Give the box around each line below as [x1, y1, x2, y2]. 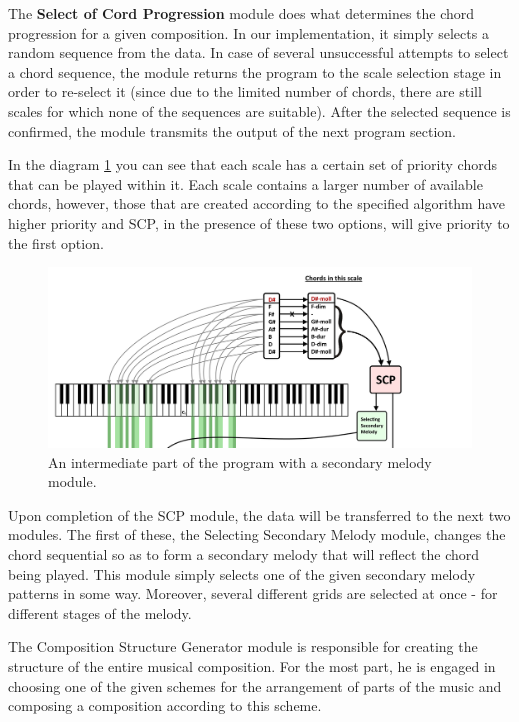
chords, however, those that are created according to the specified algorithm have [8, 193, 506, 214]
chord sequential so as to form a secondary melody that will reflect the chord [8, 544, 480, 565]
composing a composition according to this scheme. [8, 695, 322, 716]
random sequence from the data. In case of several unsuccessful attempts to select [8, 42, 509, 63]
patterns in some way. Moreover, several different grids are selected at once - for [8, 583, 498, 604]
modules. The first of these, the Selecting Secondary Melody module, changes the [8, 524, 506, 545]
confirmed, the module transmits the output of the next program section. [8, 120, 457, 141]
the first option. [8, 232, 104, 253]
